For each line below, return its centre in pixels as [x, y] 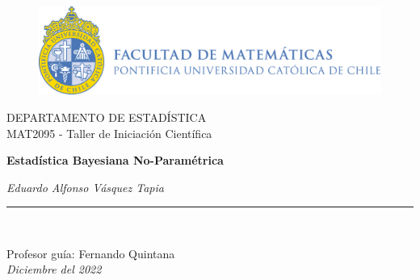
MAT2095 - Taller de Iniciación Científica [109, 133]
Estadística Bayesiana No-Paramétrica [115, 160]
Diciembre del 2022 [54, 269]
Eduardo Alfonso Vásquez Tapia [85, 187]
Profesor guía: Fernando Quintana [91, 253]
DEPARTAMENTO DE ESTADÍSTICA [107, 117]
